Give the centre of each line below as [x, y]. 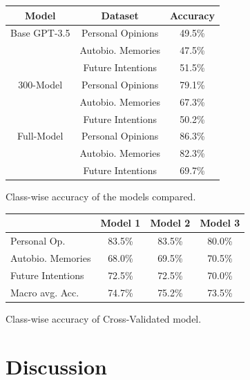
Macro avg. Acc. [45, 292]
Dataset [120, 15]
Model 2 [170, 223]
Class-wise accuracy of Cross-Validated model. [104, 318]
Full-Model [40, 136]
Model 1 [121, 223]
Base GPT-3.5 [40, 33]
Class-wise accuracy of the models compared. [101, 197]
